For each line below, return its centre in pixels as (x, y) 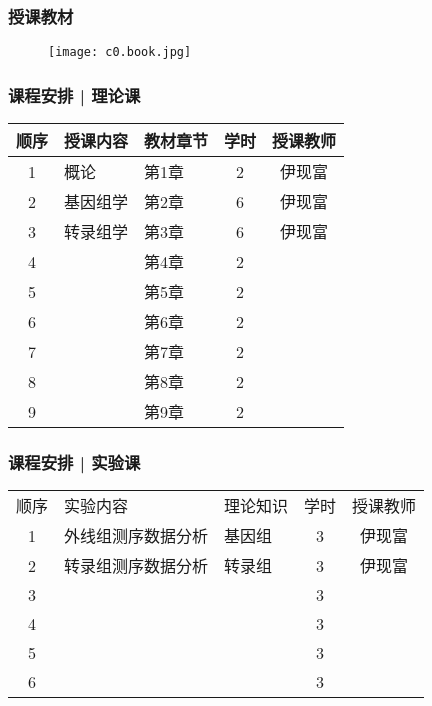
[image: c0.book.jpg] (120, 52)
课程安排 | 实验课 (74, 462)
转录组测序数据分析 (136, 566)
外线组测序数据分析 (136, 536)
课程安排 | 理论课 (74, 94)
